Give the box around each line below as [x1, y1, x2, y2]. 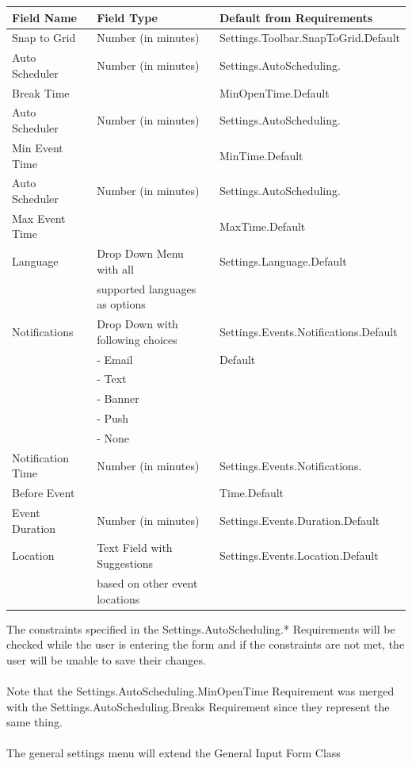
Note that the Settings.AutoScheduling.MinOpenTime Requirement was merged [6, 682, 395, 699]
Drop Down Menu [97, 245, 184, 262]
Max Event [12, 209, 66, 226]
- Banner [97, 390, 139, 407]
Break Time [12, 84, 70, 101]
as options [97, 296, 146, 312]
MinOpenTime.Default [219, 84, 330, 101]
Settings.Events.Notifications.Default [219, 323, 398, 339]
